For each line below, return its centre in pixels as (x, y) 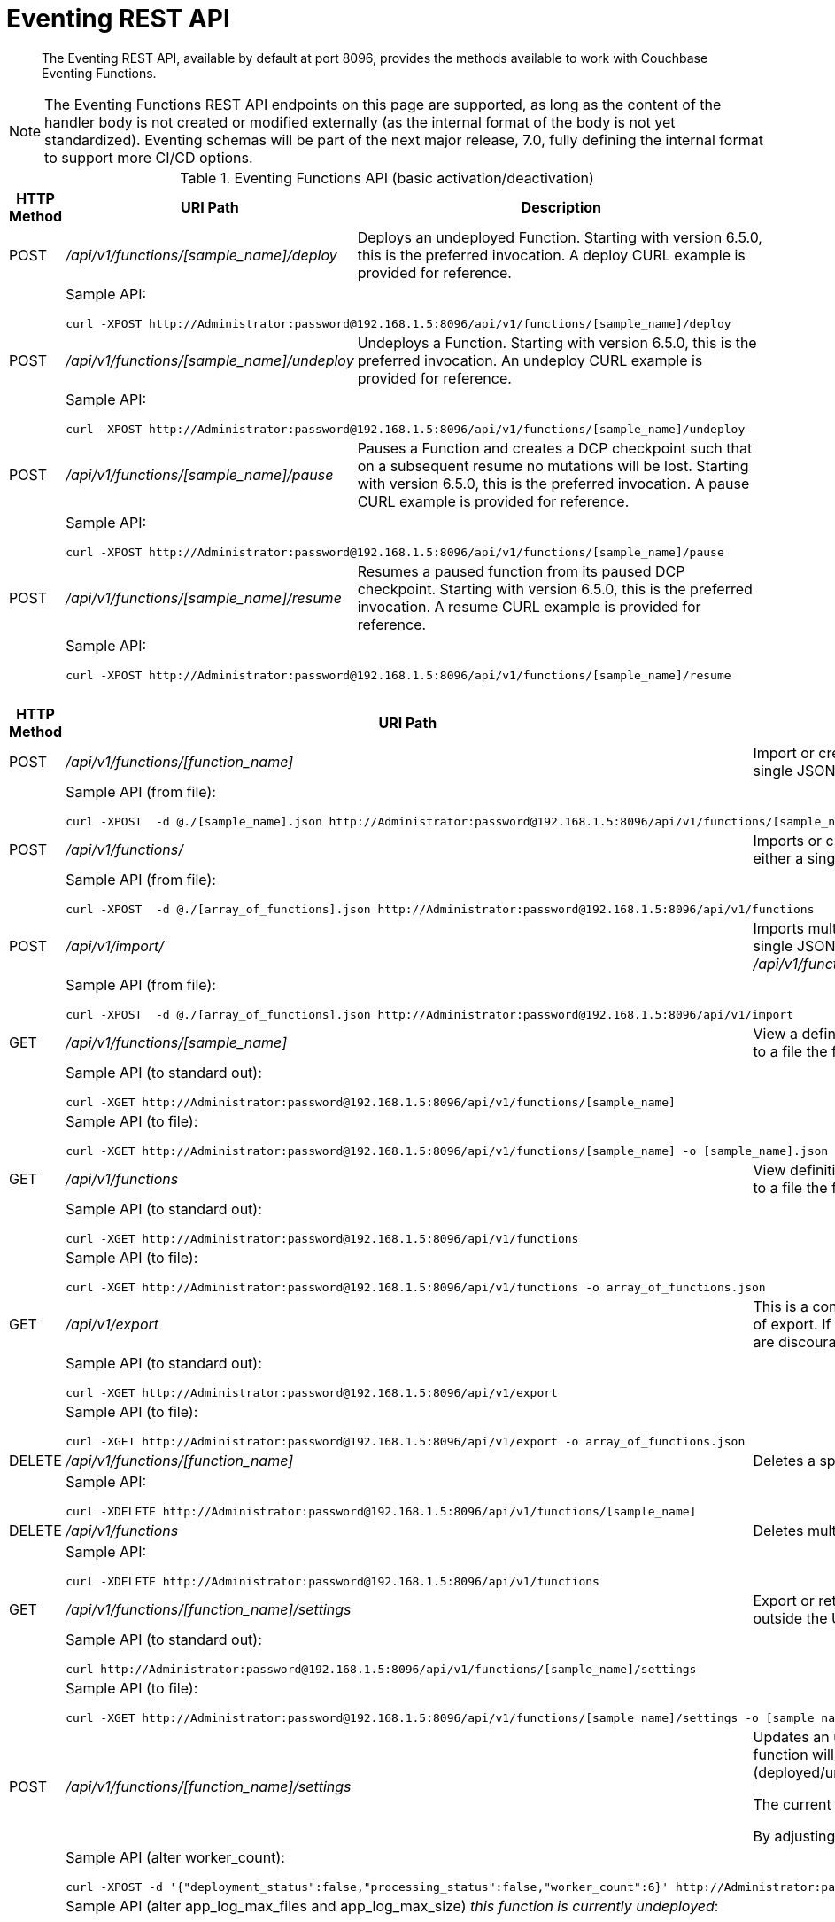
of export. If (792, 1324)
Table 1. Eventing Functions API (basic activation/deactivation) (387, 178)
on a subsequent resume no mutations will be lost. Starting (553, 465)
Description (561, 207)
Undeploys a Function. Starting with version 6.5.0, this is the (557, 342)
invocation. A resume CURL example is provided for (529, 606)
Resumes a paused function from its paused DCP (521, 571)
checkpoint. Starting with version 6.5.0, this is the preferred (555, 589)
